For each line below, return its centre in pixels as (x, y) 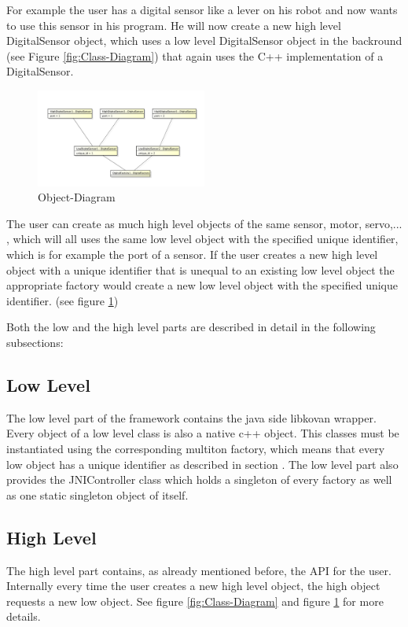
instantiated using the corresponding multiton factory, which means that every (196, 449)
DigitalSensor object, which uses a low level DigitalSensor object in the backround (204, 41)
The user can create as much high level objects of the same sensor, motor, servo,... (204, 223)
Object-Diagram (77, 197)
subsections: (35, 343)
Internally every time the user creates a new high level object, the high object (193, 586)
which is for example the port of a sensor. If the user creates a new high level (192, 254)
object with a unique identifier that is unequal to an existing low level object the (200, 269)
